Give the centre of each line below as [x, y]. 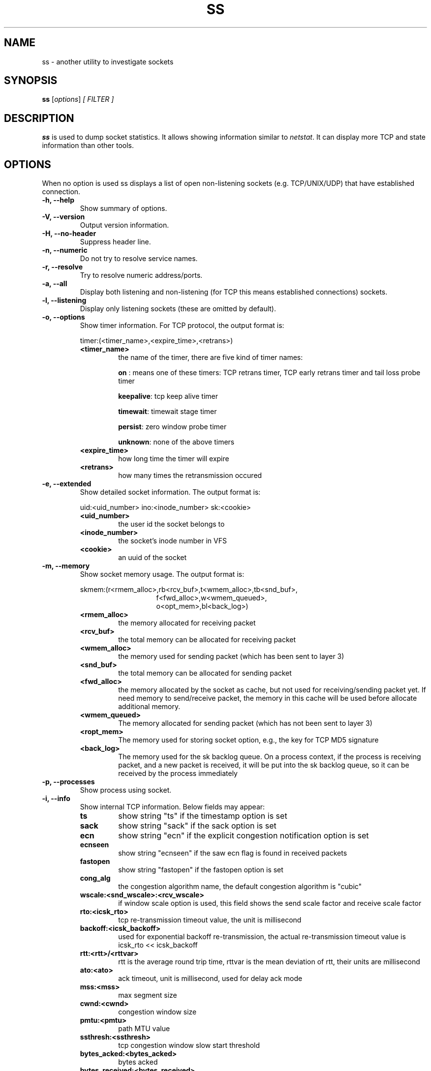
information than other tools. [88, 146]
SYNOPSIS [31, 81]
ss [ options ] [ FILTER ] [78, 99]
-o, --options [63, 317]
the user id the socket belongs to [171, 524]
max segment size [148, 995]
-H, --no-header [69, 234]
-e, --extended [67, 484]
